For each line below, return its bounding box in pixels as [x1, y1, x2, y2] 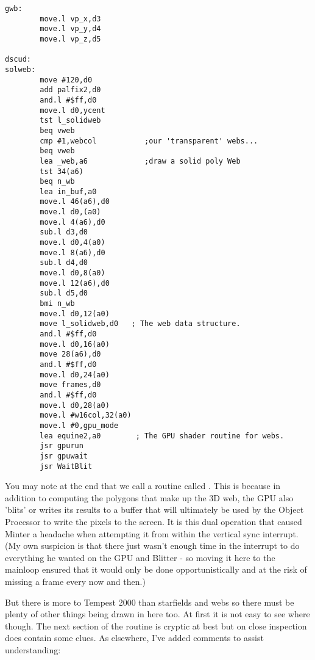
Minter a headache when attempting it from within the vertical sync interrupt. [5, 527, 299, 540]
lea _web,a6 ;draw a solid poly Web [40, 156, 241, 165]
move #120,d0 [40, 75, 93, 84]
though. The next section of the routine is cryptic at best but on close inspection [5, 619, 307, 632]
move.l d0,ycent [40, 106, 105, 115]
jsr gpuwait [40, 451, 88, 460]
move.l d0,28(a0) [40, 401, 110, 410]
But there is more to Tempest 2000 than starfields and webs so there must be [5, 595, 294, 608]
